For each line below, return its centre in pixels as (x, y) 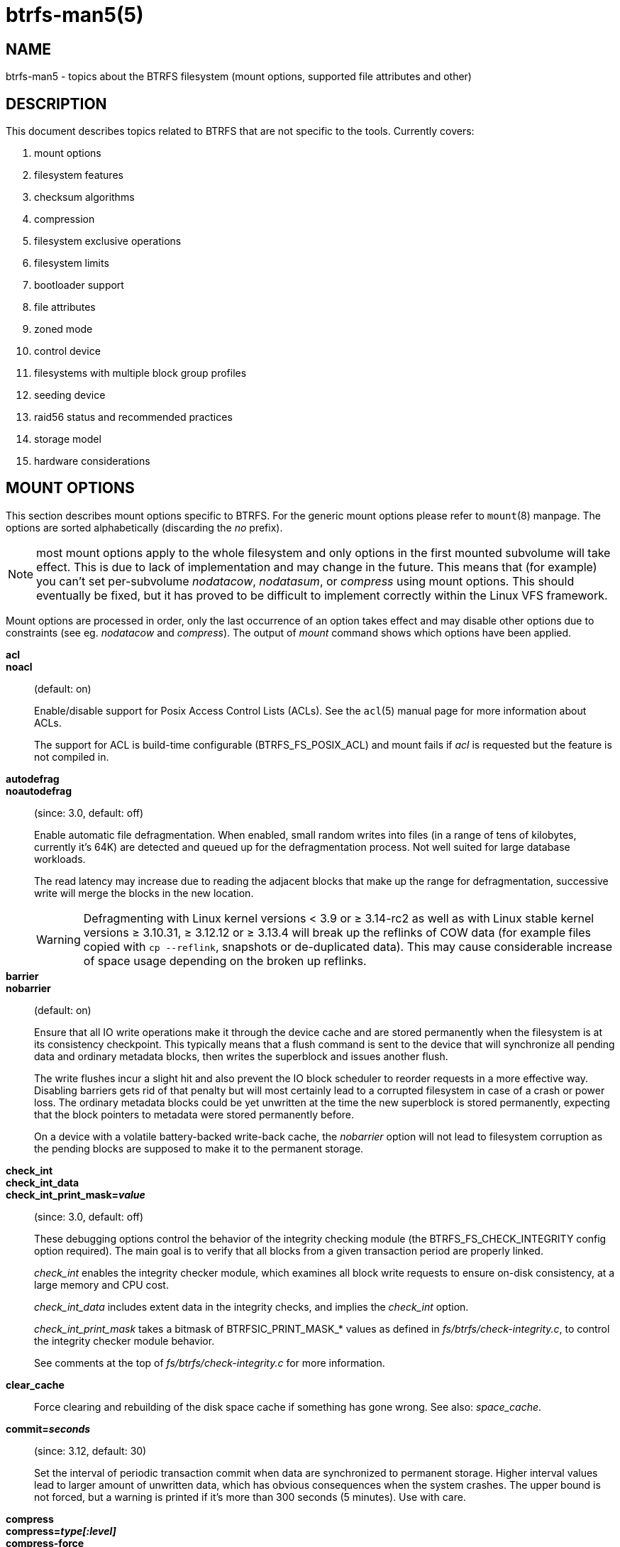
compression (65, 219)
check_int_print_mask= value (76, 1194)
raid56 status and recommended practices (133, 417)
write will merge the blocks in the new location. (144, 893)
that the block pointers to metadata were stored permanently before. (194, 1114)
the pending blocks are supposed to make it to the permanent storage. (199, 1148)
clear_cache (35, 1384)
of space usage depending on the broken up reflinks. (225, 960)
